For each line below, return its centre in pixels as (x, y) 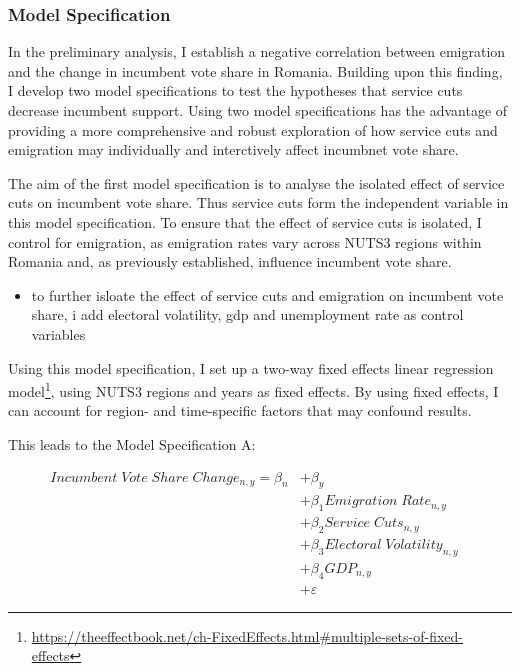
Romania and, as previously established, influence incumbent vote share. (230, 261)
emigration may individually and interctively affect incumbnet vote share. (233, 149)
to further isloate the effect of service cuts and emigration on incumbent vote (267, 294)
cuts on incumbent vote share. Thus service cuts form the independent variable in (258, 202)
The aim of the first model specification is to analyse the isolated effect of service (256, 182)
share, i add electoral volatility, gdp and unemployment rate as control (247, 314)
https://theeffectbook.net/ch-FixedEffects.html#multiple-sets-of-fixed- (247, 635)
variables (58, 333)
